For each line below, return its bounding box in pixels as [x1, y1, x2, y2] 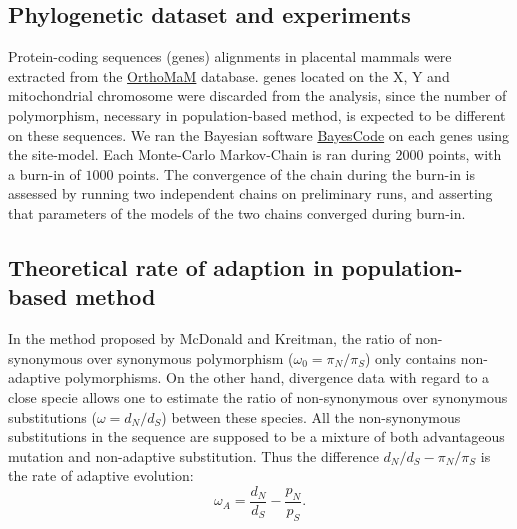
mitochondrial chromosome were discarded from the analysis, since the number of [8, 85, 507, 106]
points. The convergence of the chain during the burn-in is [118, 163, 476, 184]
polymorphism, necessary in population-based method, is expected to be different [8, 104, 506, 125]
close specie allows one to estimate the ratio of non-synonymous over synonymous [8, 386, 508, 407]
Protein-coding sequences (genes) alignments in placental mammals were [8, 46, 452, 67]
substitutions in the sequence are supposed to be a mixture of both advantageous [8, 426, 505, 447]
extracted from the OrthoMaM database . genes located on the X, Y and [8, 65, 450, 86]
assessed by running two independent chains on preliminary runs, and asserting [8, 183, 493, 204]
